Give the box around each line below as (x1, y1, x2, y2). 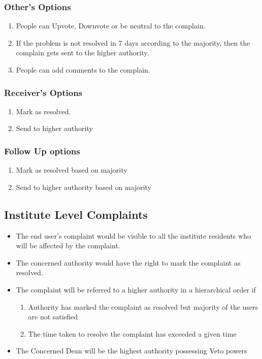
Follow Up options (4, 144, 80, 157)
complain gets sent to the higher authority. (16, 47, 149, 58)
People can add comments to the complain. (16, 64, 150, 75)
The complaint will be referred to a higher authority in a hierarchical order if (16, 284, 256, 295)
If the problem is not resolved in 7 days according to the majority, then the (16, 37, 250, 48)
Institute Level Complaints (4, 206, 148, 222)
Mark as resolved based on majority (16, 165, 127, 175)
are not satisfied (28, 311, 78, 322)
